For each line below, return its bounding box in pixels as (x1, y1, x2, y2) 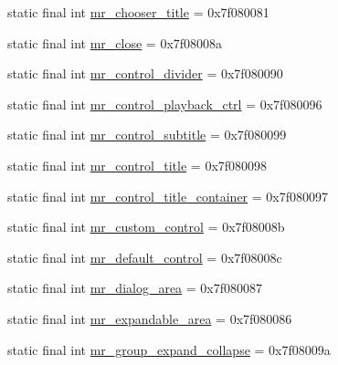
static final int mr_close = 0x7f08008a (7, 33, 223, 52)
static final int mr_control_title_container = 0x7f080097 (7, 186, 329, 205)
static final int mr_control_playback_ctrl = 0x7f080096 (7, 94, 322, 113)
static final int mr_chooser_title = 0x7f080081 (7, 3, 269, 21)
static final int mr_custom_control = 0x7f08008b (7, 217, 285, 236)
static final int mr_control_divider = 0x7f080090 (7, 64, 283, 83)
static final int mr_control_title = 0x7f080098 (7, 155, 268, 174)
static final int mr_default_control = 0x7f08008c (7, 247, 282, 266)
